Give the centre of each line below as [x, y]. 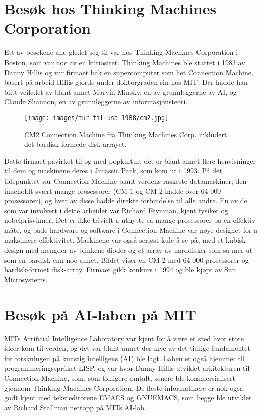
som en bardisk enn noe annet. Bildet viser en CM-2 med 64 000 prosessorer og [126, 259]
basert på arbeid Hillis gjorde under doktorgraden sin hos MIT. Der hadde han [126, 82]
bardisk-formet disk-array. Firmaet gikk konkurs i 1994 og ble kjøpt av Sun [120, 270]
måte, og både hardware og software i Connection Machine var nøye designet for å [131, 230]
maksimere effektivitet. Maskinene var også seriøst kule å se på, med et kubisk [125, 240]
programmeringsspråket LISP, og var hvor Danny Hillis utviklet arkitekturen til [127, 368]
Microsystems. [26, 279]
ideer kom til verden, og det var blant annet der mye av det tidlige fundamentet [127, 348]
